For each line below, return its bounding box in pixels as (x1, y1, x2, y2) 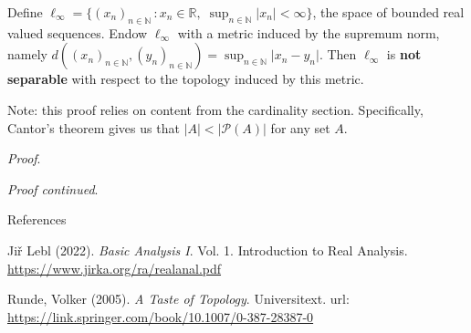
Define (7, 3, 43, 21)
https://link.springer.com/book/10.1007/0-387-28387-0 (7, 307, 314, 326)
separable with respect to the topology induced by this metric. (7, 69, 364, 88)
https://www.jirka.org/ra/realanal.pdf (7, 258, 222, 277)
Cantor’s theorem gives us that (7, 118, 180, 137)
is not (386, 45, 422, 64)
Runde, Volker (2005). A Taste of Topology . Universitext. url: (7, 289, 350, 308)
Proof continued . (7, 179, 99, 198)
